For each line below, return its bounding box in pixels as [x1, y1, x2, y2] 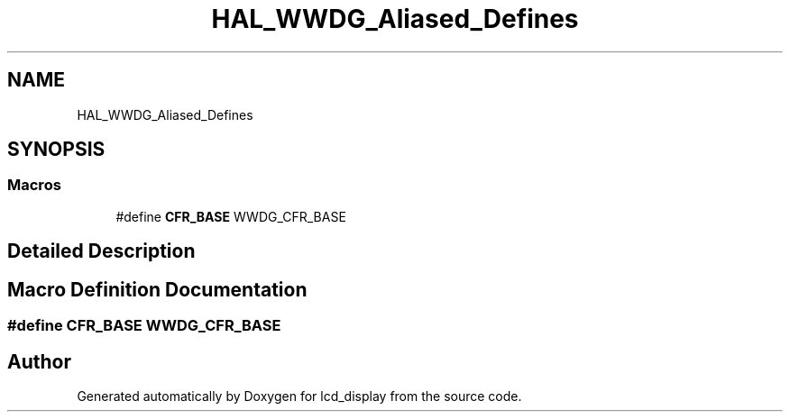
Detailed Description [7, 240, 196, 263]
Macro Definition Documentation [7, 278, 308, 301]
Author [7, 350, 71, 373]
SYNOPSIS [7, 138, 106, 161]
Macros [7, 176, 61, 195]
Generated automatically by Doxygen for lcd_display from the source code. [77, 387, 522, 404]
